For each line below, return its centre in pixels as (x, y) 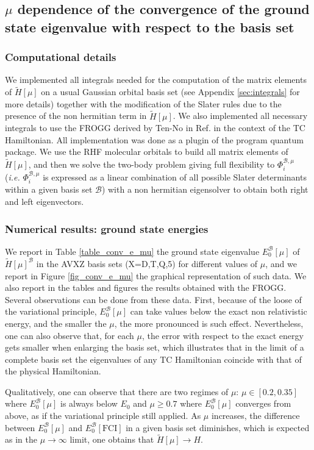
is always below (89, 403)
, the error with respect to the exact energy (223, 335)
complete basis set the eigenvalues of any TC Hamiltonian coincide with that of (153, 359)
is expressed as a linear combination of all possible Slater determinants (175, 177)
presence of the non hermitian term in (76, 116)
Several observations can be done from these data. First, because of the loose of (153, 299)
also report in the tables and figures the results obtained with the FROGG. (146, 287)
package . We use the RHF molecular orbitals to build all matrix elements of (147, 152)
